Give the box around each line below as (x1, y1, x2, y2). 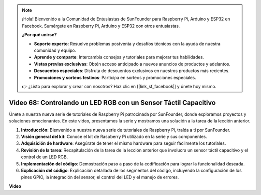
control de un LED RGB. (21, 154, 68, 160)
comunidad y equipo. (34, 47, 76, 53)
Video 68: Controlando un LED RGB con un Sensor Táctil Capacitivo (9, 98, 216, 106)
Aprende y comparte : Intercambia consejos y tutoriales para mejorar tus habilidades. (34, 54, 204, 60)
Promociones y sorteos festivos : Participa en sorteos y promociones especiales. (34, 75, 197, 80)
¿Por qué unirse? (22, 32, 57, 38)
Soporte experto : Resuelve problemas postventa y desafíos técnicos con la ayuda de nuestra (34, 41, 221, 46)
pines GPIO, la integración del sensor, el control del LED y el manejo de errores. (21, 174, 179, 180)
